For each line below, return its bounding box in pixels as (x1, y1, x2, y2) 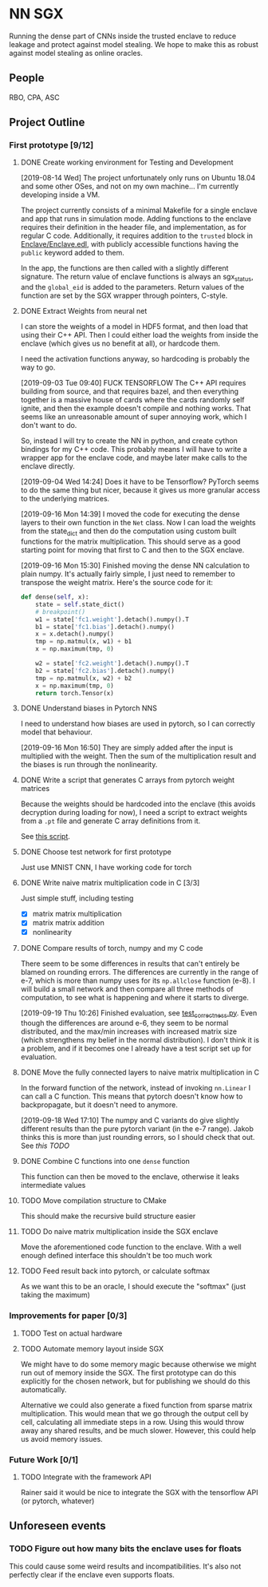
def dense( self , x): (20, 593, 89, 601)
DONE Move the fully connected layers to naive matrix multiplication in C (20, 1067, 260, 1078)
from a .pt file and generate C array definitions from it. (20, 816, 201, 826)
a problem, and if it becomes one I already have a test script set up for (20, 1043, 252, 1054)
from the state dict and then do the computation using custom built (20, 526, 237, 538)
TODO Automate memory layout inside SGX (20, 1344, 164, 1353)
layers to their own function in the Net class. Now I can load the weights (20, 518, 256, 528)
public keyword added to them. (20, 248, 124, 258)
